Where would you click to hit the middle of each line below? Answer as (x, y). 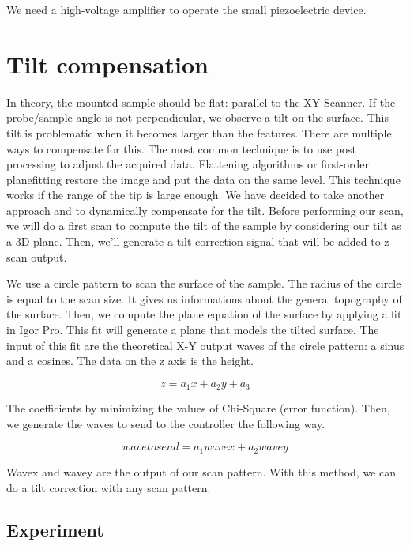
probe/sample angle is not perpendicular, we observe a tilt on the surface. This (197, 117)
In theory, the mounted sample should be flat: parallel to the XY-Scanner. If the (201, 102)
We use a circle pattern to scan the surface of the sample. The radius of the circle (204, 283)
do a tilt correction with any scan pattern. (109, 487)
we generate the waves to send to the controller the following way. (166, 423)
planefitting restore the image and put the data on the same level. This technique (203, 179)
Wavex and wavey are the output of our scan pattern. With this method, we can (201, 471)
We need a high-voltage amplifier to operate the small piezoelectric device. (186, 9)
